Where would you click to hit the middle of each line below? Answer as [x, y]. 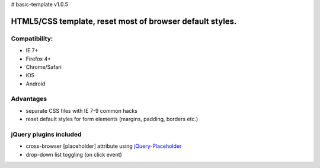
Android [36, 84]
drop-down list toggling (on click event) [74, 154]
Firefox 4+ [39, 59]
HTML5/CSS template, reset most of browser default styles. [124, 21]
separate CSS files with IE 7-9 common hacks [81, 110]
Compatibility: [32, 39]
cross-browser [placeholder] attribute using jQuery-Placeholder [104, 146]
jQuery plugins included [46, 135]
